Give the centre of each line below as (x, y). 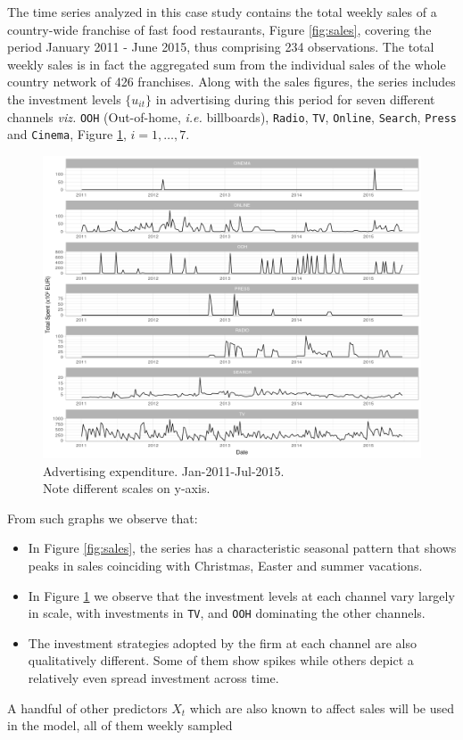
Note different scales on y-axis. (127, 488)
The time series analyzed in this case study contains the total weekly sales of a (222, 12)
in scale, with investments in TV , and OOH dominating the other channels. (227, 613)
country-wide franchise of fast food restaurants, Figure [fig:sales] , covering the (219, 29)
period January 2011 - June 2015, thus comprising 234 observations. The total (221, 47)
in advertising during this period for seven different (295, 99)
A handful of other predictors (87, 707)
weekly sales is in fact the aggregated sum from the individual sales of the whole (227, 64)
